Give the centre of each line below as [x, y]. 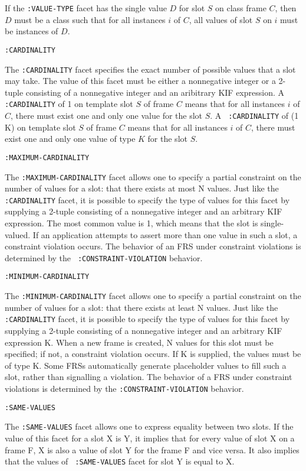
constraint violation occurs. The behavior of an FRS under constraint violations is [153, 246]
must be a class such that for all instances [90, 19]
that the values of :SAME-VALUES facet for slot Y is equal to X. [120, 461]
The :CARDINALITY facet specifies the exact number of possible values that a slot [150, 69]
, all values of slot [221, 19]
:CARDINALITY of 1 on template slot [69, 104]
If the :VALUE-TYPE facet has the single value [86, 8]
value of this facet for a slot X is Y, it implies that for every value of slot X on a [150, 438]
